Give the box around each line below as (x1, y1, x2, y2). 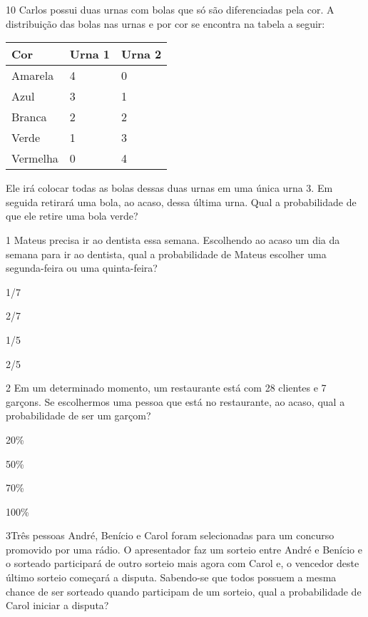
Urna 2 (121, 46, 162, 63)
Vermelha (11, 150, 58, 167)
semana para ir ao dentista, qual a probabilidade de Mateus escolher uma (6, 246, 327, 261)
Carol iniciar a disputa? (6, 598, 109, 613)
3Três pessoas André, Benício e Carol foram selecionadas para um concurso (6, 528, 334, 543)
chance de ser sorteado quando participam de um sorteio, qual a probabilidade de (6, 583, 362, 598)
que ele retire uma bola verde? (6, 208, 138, 223)
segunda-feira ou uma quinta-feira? (6, 260, 158, 275)
